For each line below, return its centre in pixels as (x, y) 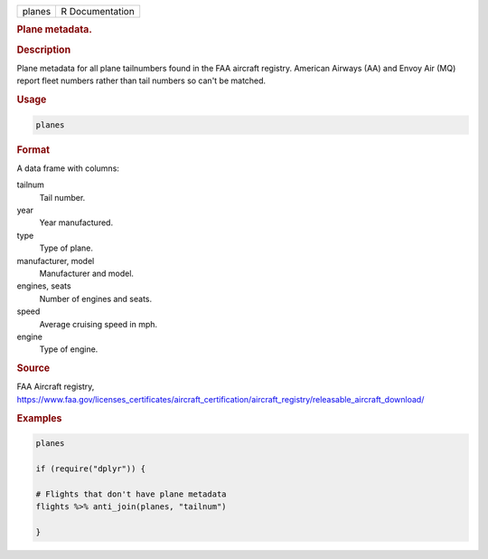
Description (44, 50)
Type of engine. (69, 349)
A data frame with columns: (68, 168)
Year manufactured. (76, 223)
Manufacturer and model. (87, 273)
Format (33, 149)
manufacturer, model (56, 261)
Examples (39, 418)
